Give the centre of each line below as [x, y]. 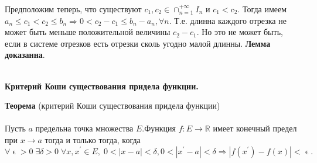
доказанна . [25, 55]
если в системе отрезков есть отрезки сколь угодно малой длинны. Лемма [138, 43]
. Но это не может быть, [240, 32]
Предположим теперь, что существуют [73, 9]
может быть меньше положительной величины [88, 32]
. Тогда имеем [262, 9]
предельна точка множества [84, 128]
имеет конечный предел [255, 128]
